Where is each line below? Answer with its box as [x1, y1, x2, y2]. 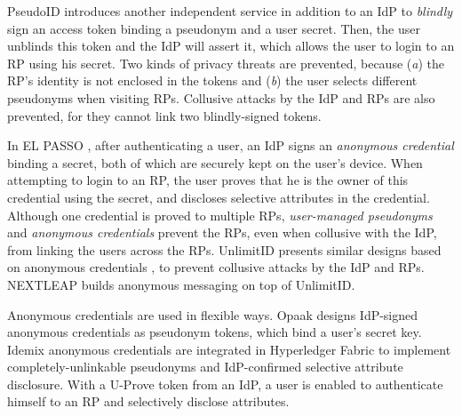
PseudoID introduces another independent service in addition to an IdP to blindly [7, 2, 453, 20]
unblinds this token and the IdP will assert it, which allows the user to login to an [7, 36, 455, 55]
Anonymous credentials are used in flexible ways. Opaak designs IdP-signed [7, 305, 418, 324]
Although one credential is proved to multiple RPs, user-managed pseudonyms [7, 205, 433, 224]
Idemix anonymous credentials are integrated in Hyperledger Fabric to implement [7, 340, 451, 358]
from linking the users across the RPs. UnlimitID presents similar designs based [7, 240, 442, 259]
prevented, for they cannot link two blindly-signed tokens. [7, 106, 322, 124]
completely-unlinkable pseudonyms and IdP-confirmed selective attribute [7, 357, 403, 376]
